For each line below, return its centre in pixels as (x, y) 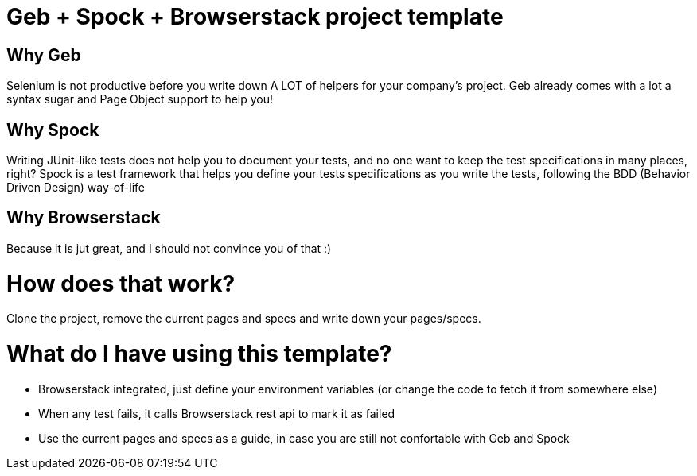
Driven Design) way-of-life (76, 188)
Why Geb (44, 55)
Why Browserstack (84, 218)
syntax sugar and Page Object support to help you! (140, 99)
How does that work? (121, 283)
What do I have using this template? (199, 354)
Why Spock (53, 130)
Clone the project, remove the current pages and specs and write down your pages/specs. (244, 319)
